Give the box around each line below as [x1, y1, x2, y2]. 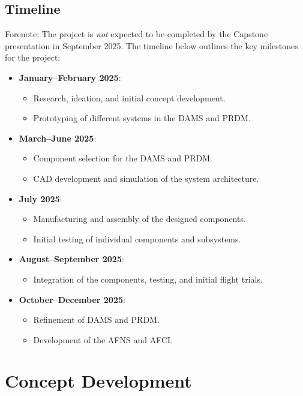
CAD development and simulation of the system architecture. [33, 172, 259, 184]
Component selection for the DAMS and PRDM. [33, 152, 213, 164]
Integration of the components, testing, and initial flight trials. [33, 272, 263, 285]
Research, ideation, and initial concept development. [33, 91, 226, 104]
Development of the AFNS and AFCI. [33, 333, 173, 346]
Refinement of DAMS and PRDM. [33, 313, 160, 326]
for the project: [5, 51, 61, 64]
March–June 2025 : [19, 131, 97, 144]
